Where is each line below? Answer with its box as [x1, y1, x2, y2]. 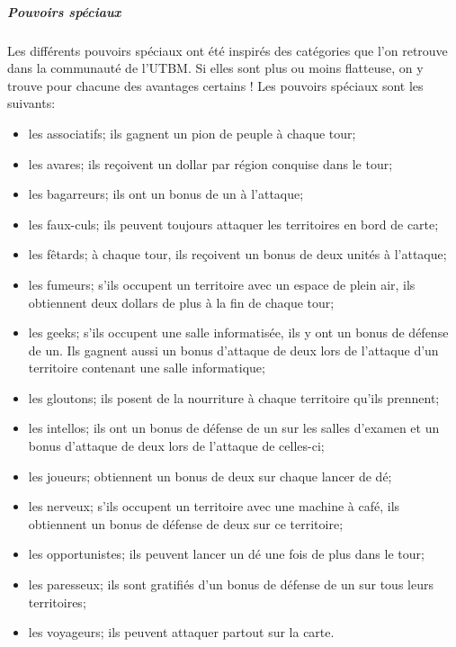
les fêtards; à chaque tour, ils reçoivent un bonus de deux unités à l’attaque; [28, 245, 447, 264]
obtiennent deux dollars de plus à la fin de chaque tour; [28, 292, 335, 311]
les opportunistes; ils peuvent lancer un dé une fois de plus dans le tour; [28, 544, 425, 563]
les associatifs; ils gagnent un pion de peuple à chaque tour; [28, 123, 356, 142]
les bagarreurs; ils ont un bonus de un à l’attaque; [28, 184, 304, 203]
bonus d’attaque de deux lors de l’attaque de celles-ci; [28, 436, 325, 455]
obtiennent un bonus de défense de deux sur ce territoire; [28, 514, 344, 533]
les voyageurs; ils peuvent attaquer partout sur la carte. [28, 623, 335, 642]
